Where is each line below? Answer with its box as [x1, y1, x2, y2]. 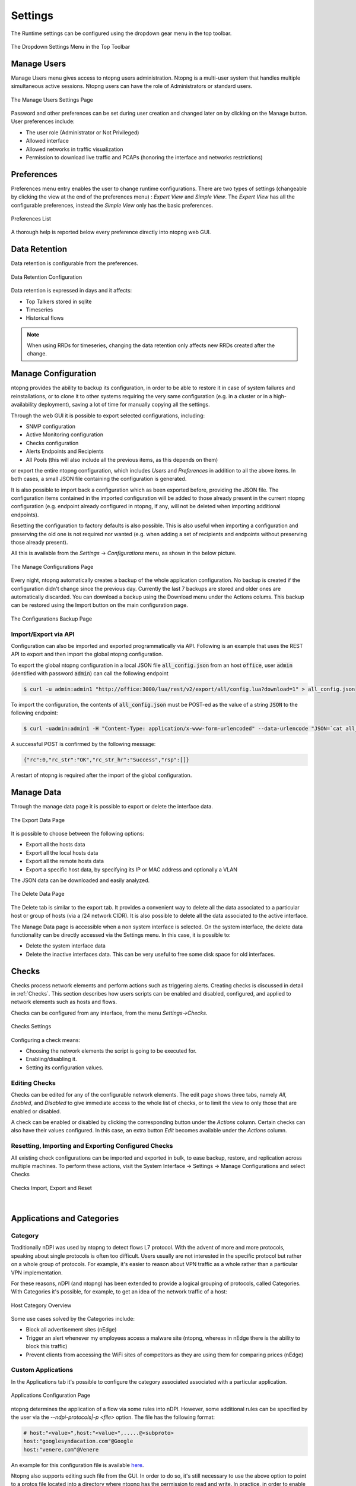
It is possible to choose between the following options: [11, 830, 145, 838]
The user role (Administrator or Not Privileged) [26, 128, 139, 136]
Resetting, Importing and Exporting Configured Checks [11, 1142, 173, 1150]
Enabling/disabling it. [26, 1056, 77, 1063]
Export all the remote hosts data [26, 858, 104, 865]
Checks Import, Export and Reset [11, 1184, 92, 1191]
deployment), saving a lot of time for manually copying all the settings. [38, 401, 210, 408]
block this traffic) [26, 1343, 68, 1350]
